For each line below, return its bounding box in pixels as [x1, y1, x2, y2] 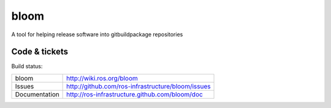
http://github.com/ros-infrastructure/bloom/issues [66, 82, 211, 90]
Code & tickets [11, 47, 69, 57]
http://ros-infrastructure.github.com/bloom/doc [66, 90, 204, 98]
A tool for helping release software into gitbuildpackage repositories [11, 31, 183, 38]
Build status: [11, 63, 43, 70]
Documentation [15, 90, 59, 98]
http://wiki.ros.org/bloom [66, 74, 138, 82]
